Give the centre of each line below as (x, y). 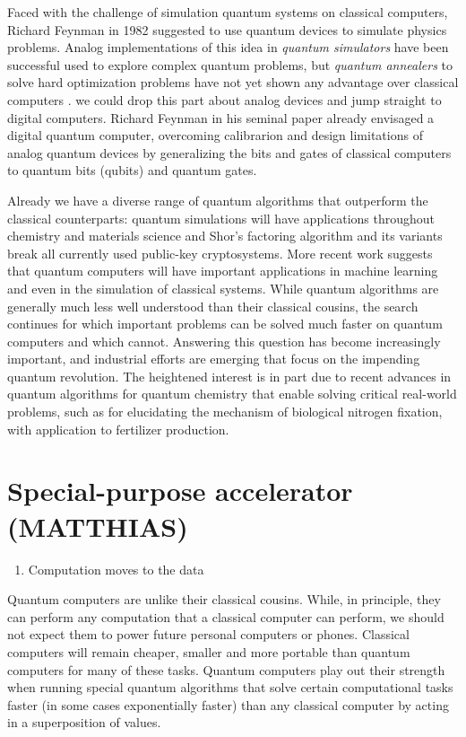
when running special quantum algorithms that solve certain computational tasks (230, 687)
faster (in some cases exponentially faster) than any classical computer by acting (228, 704)
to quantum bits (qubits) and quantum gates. (132, 170)
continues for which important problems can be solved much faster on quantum (225, 324)
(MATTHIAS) (98, 526)
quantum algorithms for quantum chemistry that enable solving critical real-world (232, 394)
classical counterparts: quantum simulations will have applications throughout (221, 218)
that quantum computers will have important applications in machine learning (223, 271)
